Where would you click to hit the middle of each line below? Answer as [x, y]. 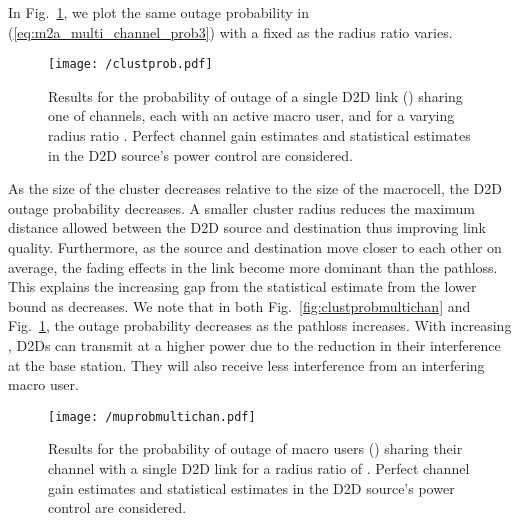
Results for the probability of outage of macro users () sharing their [255, 448]
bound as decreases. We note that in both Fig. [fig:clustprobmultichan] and [239, 305]
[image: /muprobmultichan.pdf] [152, 416]
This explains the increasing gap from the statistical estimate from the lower [242, 286]
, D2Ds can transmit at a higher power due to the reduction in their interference [254, 344]
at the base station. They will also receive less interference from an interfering [246, 364]
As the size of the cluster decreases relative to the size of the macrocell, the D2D [255, 188]
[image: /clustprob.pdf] [130, 64]
